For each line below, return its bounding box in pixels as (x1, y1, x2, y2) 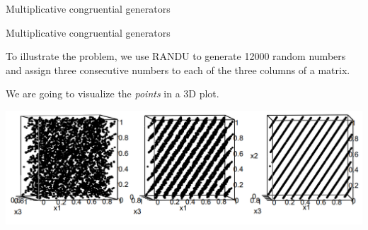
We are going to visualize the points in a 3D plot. (6, 86, 219, 101)
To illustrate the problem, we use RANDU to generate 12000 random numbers (6, 49, 346, 63)
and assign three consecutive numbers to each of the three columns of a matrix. (6, 62, 350, 77)
